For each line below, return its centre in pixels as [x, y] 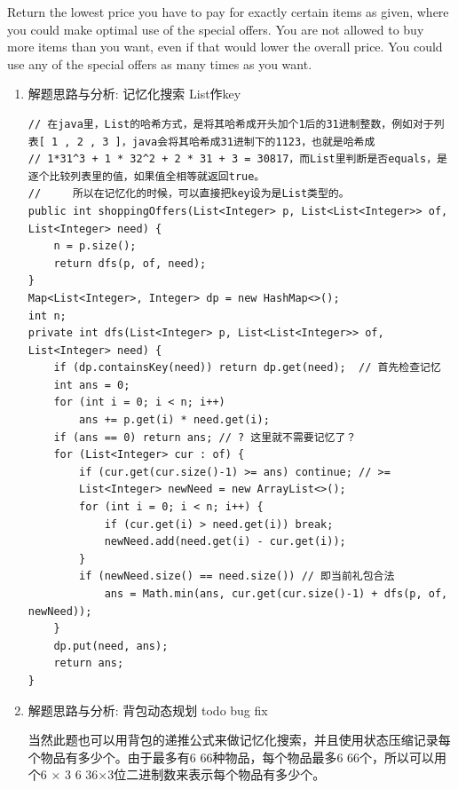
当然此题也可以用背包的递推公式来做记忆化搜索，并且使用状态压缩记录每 [239, 740]
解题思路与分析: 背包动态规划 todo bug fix [148, 710]
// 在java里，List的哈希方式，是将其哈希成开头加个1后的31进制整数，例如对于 [231, 124]
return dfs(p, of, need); [130, 263]
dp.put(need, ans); [111, 646]
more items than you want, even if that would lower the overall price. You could [225, 47]
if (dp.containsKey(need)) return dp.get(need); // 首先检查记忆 [247, 368]
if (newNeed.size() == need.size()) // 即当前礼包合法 [237, 576]
